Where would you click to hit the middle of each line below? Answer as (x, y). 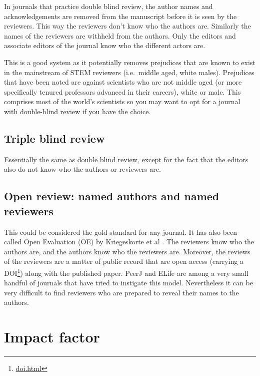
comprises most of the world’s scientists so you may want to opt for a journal (122, 101)
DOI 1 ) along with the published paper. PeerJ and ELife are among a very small (126, 272)
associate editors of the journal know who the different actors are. (105, 45)
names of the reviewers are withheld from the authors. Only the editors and (120, 35)
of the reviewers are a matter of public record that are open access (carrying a (124, 261)
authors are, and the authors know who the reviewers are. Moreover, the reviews (127, 251)
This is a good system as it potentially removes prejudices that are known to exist (130, 62)
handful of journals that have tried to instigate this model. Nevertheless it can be (128, 283)
